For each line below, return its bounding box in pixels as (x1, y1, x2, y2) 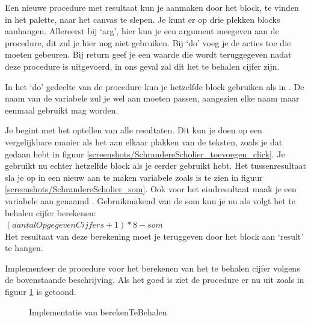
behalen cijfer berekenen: (5, 206, 96, 219)
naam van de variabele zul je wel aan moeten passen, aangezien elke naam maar (5, 92, 300, 105)
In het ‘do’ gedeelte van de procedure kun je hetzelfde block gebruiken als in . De (5, 80, 304, 93)
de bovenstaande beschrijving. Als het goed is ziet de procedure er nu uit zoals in (5, 273, 304, 286)
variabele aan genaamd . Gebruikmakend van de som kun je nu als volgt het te (5, 194, 295, 207)
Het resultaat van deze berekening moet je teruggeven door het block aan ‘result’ (5, 229, 304, 242)
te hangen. (5, 241, 43, 254)
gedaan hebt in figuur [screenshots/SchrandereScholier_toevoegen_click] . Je (5, 147, 285, 160)
